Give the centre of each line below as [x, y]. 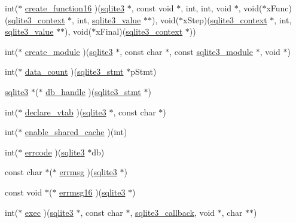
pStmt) [144, 71]
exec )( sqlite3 [49, 212]
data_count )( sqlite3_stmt [74, 71]
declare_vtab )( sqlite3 [65, 111]
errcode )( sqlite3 [55, 152]
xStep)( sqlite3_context [225, 19]
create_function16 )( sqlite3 [75, 8]
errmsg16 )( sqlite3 [92, 192]
